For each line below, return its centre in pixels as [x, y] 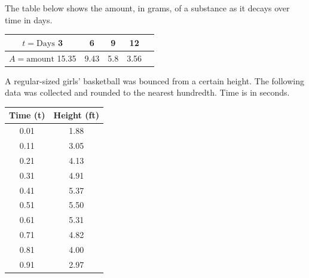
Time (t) [27, 115]
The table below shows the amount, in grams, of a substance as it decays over [147, 8]
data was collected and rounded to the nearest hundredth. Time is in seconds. [147, 92]
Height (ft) [76, 115]
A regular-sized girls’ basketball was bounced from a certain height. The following [155, 80]
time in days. [29, 19]
